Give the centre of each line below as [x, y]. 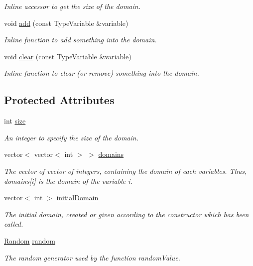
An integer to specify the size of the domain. [71, 137]
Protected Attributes [59, 100]
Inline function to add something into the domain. [80, 40]
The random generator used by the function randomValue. [92, 257]
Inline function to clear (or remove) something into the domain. [102, 73]
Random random [30, 240]
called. [14, 224]
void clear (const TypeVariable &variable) [68, 56]
